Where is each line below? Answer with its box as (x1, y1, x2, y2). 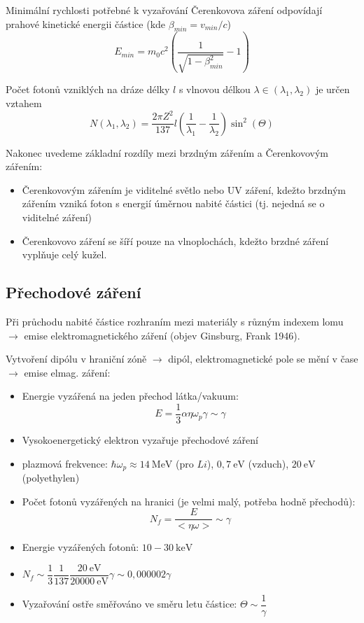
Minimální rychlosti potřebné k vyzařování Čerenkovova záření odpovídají (6, 3, 323, 17)
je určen (315, 82, 350, 97)
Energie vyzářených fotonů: (22, 540, 139, 554)
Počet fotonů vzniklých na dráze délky (6, 82, 170, 97)
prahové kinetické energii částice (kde (6, 16, 166, 31)
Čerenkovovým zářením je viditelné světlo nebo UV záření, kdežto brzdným (22, 182, 346, 197)
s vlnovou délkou (178, 82, 251, 97)
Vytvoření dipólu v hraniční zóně (6, 351, 147, 366)
